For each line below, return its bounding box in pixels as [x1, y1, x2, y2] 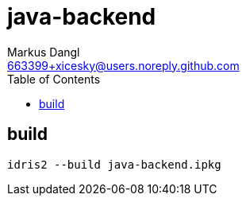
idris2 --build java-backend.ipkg [7, 157, 221, 171]
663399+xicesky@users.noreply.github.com [7, 58, 240, 72]
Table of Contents [7, 72, 101, 86]
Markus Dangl [7, 45, 80, 59]
